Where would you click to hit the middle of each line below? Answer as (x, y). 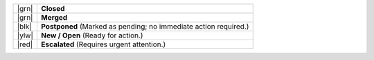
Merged (54, 17)
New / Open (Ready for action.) (92, 35)
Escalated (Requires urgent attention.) (104, 44)
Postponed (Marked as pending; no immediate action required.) (145, 26)
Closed (53, 9)
